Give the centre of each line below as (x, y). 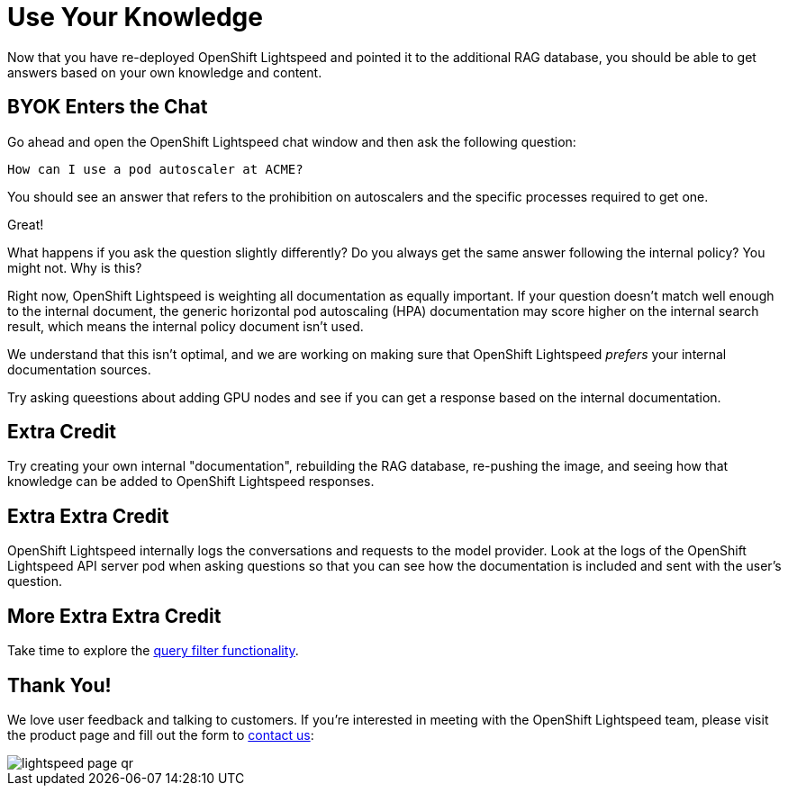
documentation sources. (79, 369)
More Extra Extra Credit (114, 616)
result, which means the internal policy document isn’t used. (186, 326)
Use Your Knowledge (135, 17)
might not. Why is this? (75, 267)
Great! (26, 224)
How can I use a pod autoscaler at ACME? (155, 169)
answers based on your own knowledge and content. (165, 72)
